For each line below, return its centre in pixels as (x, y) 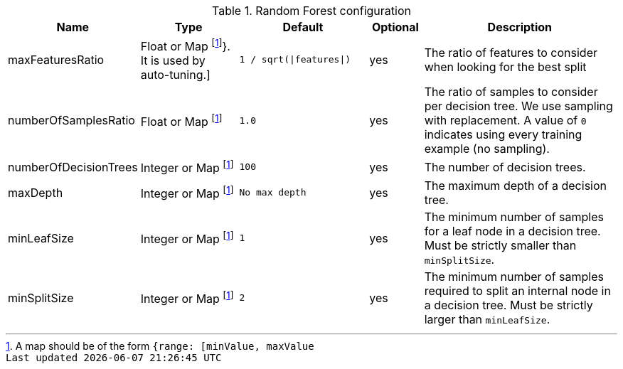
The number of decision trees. (505, 167)
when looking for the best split (505, 66)
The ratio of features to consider (511, 52)
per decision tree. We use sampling (518, 106)
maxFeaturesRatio (56, 59)
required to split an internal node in (517, 290)
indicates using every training (503, 135)
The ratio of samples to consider (511, 92)
